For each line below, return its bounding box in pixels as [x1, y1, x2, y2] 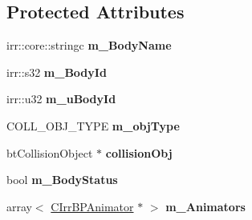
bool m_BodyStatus [6, 171, 118, 188]
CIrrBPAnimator [51, 198, 134, 214]
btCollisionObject [6, 144, 93, 161]
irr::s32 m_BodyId [6, 63, 107, 80]
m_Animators [165, 198, 246, 214]
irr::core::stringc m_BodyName [6, 37, 172, 54]
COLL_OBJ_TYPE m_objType [6, 117, 180, 134]
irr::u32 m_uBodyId [6, 90, 116, 107]
